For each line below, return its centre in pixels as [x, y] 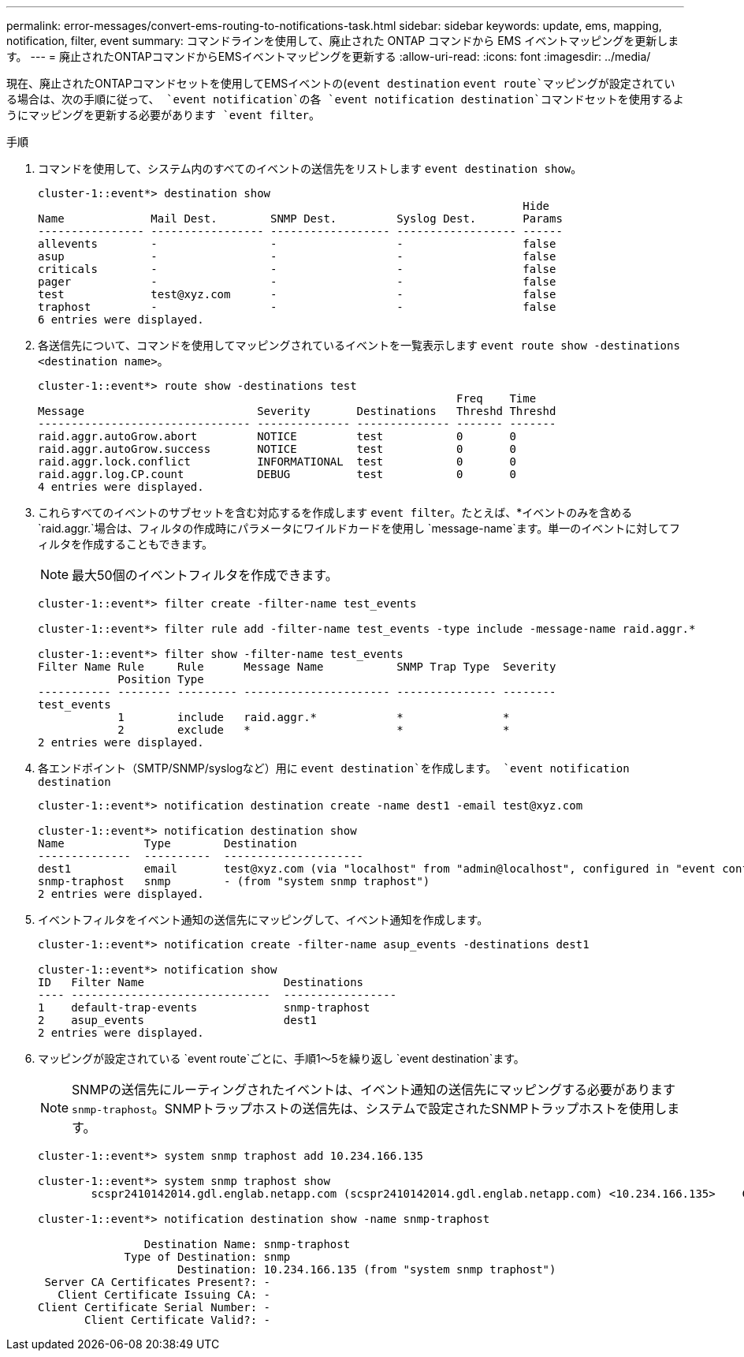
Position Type [161, 679]
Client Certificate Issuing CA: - [164, 1295]
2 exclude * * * [314, 730]
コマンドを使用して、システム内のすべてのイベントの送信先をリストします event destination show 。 [310, 168]
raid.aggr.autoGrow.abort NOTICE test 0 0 [277, 436]
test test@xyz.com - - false [297, 294]
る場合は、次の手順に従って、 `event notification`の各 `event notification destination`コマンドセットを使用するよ [345, 99]
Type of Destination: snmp [207, 1257]
